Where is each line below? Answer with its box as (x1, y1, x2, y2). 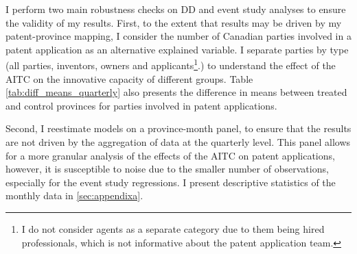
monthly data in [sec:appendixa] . (5, 188, 143, 203)
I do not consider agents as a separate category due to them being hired (21, 221, 325, 236)
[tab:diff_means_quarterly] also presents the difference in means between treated (5, 85, 347, 99)
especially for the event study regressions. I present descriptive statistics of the (5, 175, 336, 189)
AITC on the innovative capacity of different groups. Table (5, 71, 253, 86)
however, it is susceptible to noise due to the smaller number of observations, (5, 162, 329, 176)
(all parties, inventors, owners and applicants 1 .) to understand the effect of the (5, 56, 336, 73)
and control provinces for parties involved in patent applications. (5, 98, 277, 112)
